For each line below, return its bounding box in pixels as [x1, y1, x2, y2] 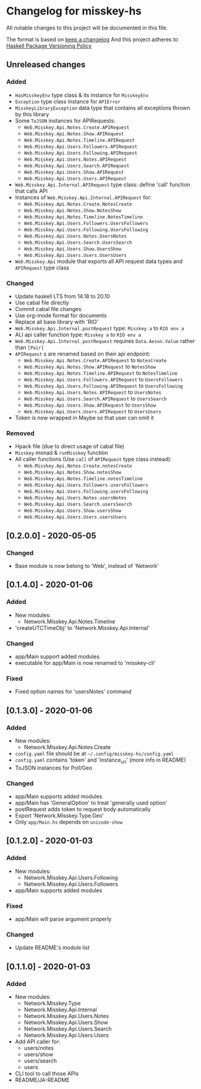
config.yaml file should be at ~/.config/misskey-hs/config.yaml [14, 750, 174, 757]
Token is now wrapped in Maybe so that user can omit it [14, 414, 155, 421]
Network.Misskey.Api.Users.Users [23, 1031, 110, 1038]
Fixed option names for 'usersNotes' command [14, 688, 132, 696]
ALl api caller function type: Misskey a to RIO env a [14, 331, 141, 338]
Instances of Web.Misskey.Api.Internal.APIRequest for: [14, 194, 152, 201]
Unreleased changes [6, 60, 86, 70]
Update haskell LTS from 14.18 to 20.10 [14, 292, 110, 300]
